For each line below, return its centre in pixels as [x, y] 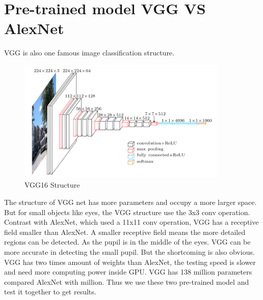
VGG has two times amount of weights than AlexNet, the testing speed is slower [130, 262]
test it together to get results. [50, 292]
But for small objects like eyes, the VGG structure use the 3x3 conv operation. [127, 212]
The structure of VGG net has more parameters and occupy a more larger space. [130, 202]
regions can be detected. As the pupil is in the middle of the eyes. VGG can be [127, 242]
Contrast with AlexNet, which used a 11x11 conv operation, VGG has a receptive [131, 222]
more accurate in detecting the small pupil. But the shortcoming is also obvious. [129, 252]
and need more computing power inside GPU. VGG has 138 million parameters [128, 272]
